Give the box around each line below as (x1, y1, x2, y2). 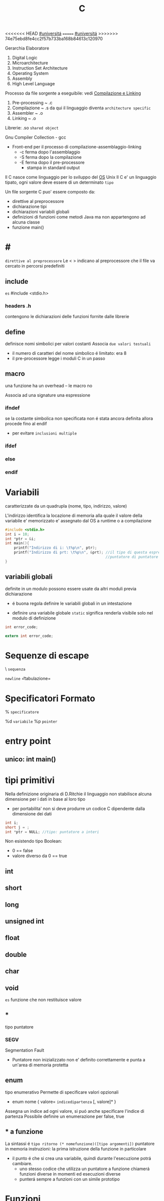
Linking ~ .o (12, 116, 36, 122)
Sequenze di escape (5, 650, 89, 661)
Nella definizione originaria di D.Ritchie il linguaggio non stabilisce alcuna (5, 791, 152, 797)
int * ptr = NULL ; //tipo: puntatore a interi (5, 829, 99, 834)
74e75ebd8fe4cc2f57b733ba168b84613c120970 (5, 36, 103, 42)
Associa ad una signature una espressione (5, 392, 90, 398)
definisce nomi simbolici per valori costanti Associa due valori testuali (5, 341, 151, 347)
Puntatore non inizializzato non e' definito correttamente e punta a (12, 1057, 145, 1063)
